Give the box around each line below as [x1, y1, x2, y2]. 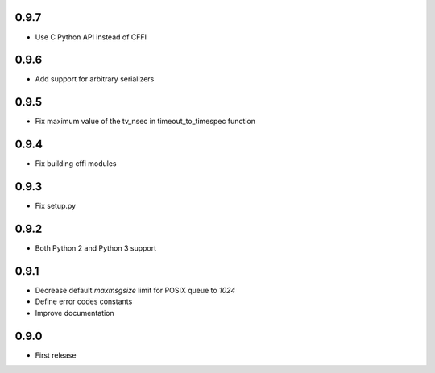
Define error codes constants [35, 296, 133, 306]
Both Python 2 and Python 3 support [35, 243, 157, 253]
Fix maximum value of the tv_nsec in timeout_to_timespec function [35, 117, 255, 126]
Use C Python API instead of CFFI [35, 32, 147, 42]
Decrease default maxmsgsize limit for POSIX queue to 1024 [35, 285, 236, 295]
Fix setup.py [35, 201, 77, 211]
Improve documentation [35, 308, 114, 317]
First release [35, 350, 77, 360]
